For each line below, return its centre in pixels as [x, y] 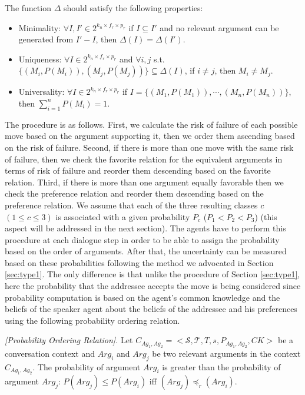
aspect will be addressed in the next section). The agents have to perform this [145, 228]
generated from [46, 39]
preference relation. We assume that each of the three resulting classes [131, 205]
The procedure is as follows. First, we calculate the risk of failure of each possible [151, 124]
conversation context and [50, 353]
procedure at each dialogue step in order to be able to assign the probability [142, 239]
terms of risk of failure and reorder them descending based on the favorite [138, 170]
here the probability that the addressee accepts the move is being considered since [153, 286]
